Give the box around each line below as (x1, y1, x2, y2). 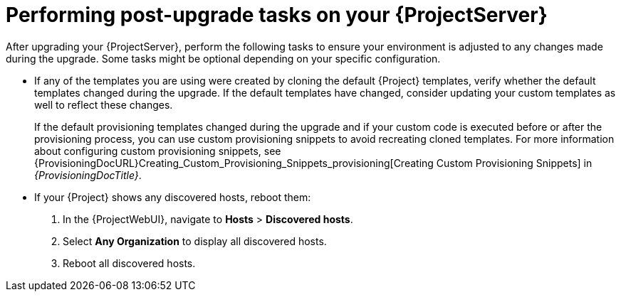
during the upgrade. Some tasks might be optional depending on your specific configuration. (6, 52, 441, 65)
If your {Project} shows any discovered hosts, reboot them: (34, 190, 311, 203)
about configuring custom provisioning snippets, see (34, 144, 281, 157)
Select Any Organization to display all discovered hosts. (63, 234, 327, 247)
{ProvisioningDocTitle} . (34, 168, 142, 181)
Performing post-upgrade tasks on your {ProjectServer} (6, 3, 548, 27)
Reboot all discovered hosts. (63, 256, 196, 269)
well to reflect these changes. (34, 98, 173, 111)
